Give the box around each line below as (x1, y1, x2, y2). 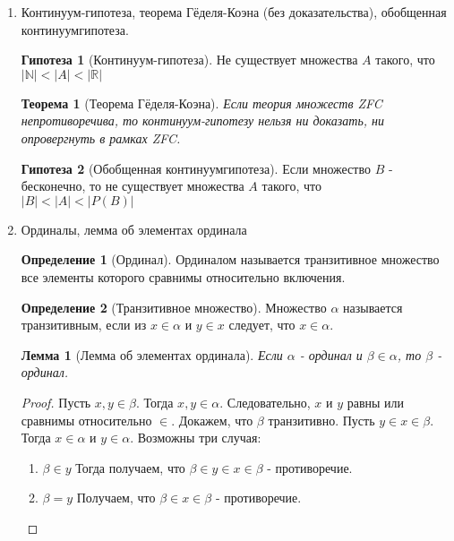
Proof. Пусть (21, 392, 91, 411)
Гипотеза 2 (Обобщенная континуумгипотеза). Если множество (21, 159, 371, 177)
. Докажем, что (171, 410, 253, 429)
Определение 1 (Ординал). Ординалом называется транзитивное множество (21, 250, 440, 269)
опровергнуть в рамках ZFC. (21, 128, 181, 147)
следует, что (228, 315, 296, 334)
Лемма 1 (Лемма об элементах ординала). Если (21, 345, 283, 364)
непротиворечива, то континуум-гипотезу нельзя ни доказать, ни (21, 111, 385, 130)
